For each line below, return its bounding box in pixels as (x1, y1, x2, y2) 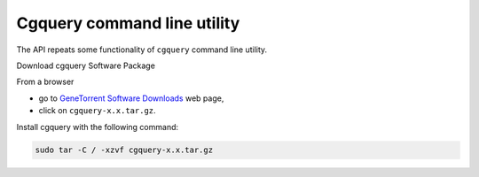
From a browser (16, 76, 75, 88)
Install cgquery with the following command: (16, 121, 179, 132)
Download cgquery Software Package (16, 60, 155, 71)
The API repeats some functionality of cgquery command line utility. (16, 44, 268, 55)
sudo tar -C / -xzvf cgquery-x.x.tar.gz (35, 145, 213, 155)
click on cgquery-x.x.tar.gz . (38, 105, 156, 116)
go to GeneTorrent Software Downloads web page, (38, 93, 224, 104)
